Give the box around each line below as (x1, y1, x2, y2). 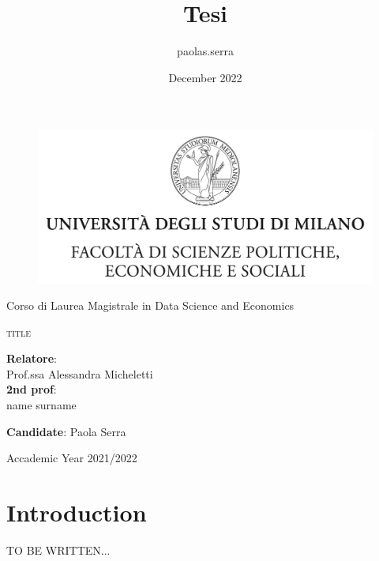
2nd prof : (6, 381, 57, 397)
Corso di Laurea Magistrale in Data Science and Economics (6, 297, 295, 314)
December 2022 (168, 69, 242, 85)
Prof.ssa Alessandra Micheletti (6, 365, 153, 382)
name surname (6, 397, 77, 413)
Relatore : (6, 350, 57, 367)
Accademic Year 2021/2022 (6, 450, 137, 466)
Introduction (6, 496, 147, 529)
